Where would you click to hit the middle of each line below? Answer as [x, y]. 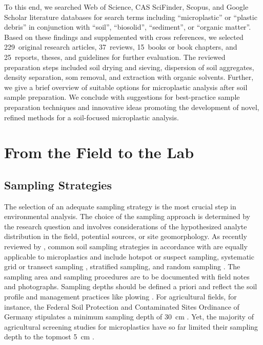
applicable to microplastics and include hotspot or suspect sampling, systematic [129, 256]
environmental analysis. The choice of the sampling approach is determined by [127, 216]
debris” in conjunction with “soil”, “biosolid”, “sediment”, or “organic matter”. [128, 27]
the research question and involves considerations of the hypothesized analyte [126, 226]
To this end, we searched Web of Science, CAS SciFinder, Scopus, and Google [126, 7]
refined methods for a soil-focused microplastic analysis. [92, 117]
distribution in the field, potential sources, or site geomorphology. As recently [126, 236]
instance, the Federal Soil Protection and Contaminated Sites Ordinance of [122, 306]
